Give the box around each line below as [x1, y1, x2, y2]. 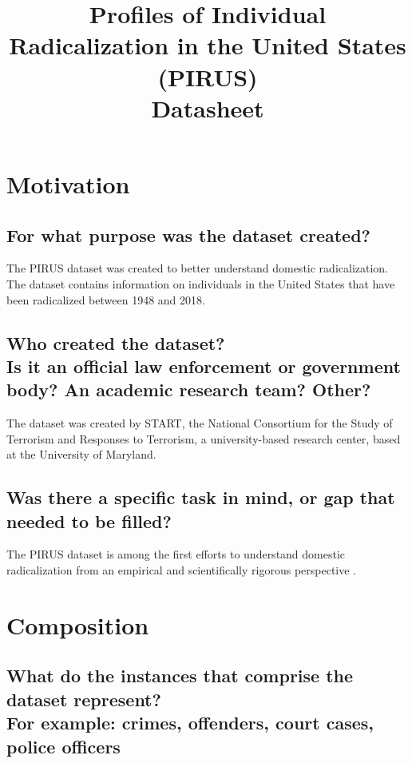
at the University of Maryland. [6, 446, 156, 463]
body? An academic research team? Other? [6, 377, 371, 402]
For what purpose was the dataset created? [6, 222, 370, 247]
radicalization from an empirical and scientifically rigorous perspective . [6, 562, 357, 578]
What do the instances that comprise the [6, 663, 354, 688]
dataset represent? [6, 686, 161, 711]
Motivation [6, 167, 130, 200]
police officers [6, 733, 121, 758]
